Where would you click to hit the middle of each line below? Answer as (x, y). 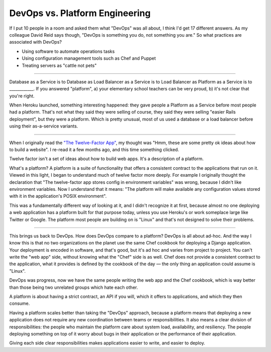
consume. (20, 303)
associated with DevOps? (36, 42)
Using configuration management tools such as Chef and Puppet (89, 58)
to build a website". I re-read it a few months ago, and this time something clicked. (94, 150)
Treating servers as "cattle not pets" (59, 65)
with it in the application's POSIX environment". (58, 196)
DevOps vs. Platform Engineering (80, 13)
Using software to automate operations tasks (68, 51)
